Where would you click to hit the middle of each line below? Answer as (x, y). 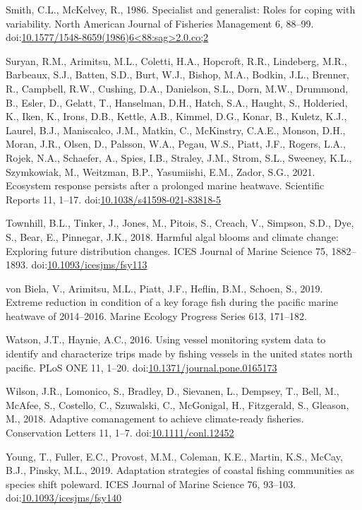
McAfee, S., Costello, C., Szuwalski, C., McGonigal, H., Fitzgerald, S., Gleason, (177, 404)
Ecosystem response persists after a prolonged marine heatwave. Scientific (165, 185)
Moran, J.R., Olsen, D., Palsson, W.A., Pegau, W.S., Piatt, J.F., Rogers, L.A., (176, 144)
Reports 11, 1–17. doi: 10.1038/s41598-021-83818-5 (113, 199)
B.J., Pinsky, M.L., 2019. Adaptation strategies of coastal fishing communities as (180, 470)
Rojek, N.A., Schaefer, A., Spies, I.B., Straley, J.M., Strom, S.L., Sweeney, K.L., (179, 157)
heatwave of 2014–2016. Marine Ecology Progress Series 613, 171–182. (156, 315)
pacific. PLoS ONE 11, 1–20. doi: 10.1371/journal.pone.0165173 (141, 367)
